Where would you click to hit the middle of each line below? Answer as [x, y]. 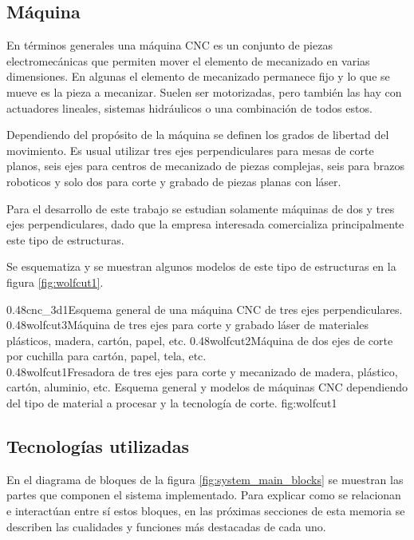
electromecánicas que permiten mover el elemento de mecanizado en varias [188, 60]
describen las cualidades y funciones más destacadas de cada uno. [166, 526]
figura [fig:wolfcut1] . [55, 282]
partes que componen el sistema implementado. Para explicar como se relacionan [204, 495]
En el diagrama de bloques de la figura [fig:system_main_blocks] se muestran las [205, 479]
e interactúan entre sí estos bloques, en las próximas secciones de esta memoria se [206, 511]
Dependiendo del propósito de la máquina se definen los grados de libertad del [198, 135]
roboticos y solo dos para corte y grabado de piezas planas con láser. [174, 181]
